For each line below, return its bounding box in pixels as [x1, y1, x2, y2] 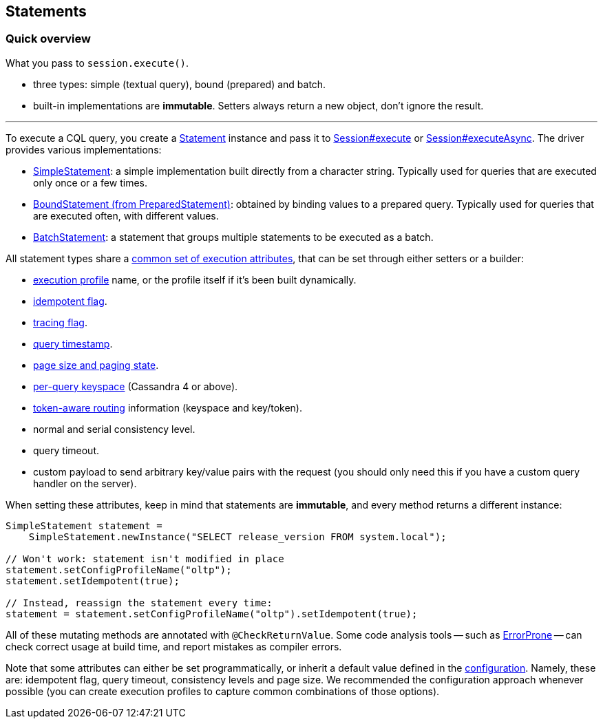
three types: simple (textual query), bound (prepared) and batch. [33, 78, 326, 90]
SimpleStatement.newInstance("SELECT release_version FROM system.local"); [28, 531, 447, 542]
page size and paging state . [33, 359, 159, 371]
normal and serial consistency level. [33, 423, 195, 435]
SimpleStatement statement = [6, 520, 162, 531]
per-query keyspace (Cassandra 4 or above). [33, 380, 238, 392]
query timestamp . [33, 337, 113, 350]
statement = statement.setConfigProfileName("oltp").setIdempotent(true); [6, 608, 418, 619]
